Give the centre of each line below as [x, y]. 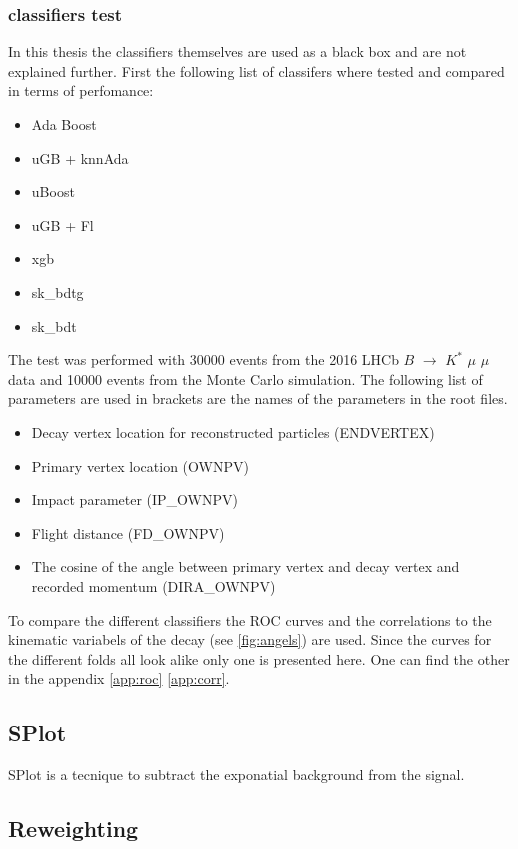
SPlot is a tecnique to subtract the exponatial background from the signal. [236, 774]
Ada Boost [64, 124]
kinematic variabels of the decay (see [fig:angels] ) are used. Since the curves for [250, 639]
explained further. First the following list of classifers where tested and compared [256, 70]
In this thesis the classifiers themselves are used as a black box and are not [237, 51]
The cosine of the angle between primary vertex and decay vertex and [245, 566]
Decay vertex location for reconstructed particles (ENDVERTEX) [233, 431]
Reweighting [73, 828]
